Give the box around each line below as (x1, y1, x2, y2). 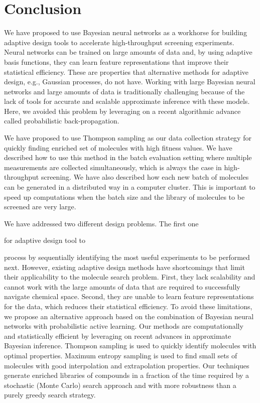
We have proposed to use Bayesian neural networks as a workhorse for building (4, 27, 247, 38)
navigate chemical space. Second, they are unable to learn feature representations (4, 291, 254, 302)
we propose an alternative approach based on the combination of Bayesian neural (4, 311, 254, 321)
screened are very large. (4, 201, 76, 212)
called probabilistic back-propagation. (4, 115, 119, 126)
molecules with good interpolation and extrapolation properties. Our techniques (4, 360, 249, 370)
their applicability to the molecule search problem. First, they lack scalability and (4, 272, 255, 282)
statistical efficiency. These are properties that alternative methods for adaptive (4, 66, 249, 77)
